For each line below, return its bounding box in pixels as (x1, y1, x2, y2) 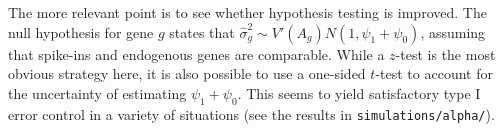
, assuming (420, 21, 486, 42)
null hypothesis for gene (8, 21, 154, 42)
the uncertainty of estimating (8, 82, 187, 103)
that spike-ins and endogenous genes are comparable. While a (8, 43, 385, 64)
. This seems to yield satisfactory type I (237, 82, 481, 103)
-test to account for (375, 63, 493, 84)
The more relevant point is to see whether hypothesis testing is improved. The (8, 2, 487, 22)
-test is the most (395, 43, 496, 64)
